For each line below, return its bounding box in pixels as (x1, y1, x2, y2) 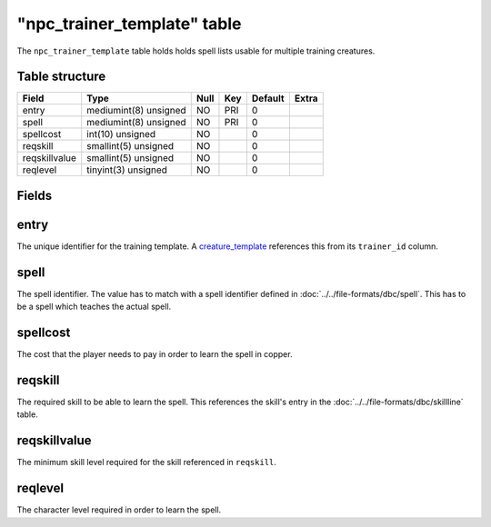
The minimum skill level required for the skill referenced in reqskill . (16, 457, 277, 468)
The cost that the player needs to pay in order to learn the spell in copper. (16, 349, 293, 360)
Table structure (16, 69, 106, 85)
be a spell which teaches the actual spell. (16, 301, 172, 313)
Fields (16, 187, 53, 204)
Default (251, 92, 286, 104)
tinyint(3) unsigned (86, 164, 168, 176)
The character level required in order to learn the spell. (16, 504, 222, 515)
